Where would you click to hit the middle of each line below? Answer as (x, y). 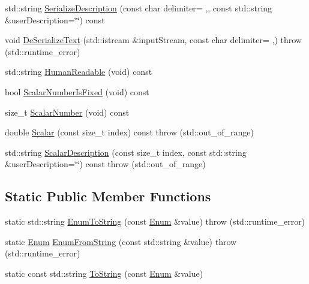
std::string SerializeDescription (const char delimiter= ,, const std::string (139, 8)
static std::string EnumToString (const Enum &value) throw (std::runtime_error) (155, 221)
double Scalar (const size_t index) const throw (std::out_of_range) (130, 132)
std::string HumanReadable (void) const (79, 72)
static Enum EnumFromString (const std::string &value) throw (121, 241)
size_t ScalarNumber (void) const (67, 112)
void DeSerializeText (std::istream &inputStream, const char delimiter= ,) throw (153, 40)
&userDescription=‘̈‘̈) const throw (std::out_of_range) (105, 164)
